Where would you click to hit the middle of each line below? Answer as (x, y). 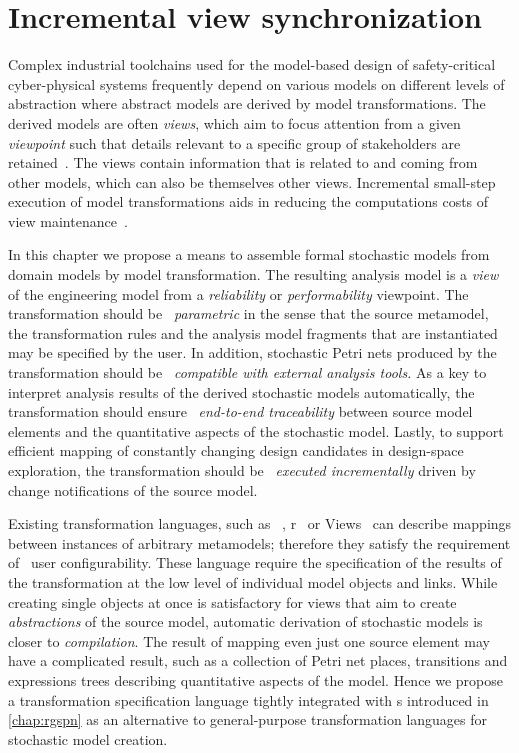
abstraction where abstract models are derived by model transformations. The (247, 103)
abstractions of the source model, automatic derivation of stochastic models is (245, 621)
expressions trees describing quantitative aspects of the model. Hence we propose (255, 679)
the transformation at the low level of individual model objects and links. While (253, 581)
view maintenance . (68, 220)
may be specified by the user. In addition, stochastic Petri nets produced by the (252, 352)
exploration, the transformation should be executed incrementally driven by (242, 470)
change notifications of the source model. (133, 489)
